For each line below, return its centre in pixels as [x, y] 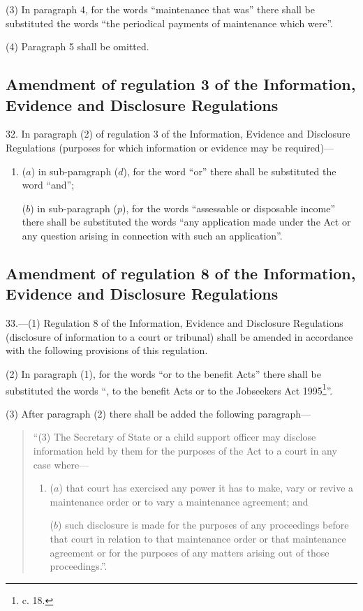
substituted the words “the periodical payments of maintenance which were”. [170, 23]
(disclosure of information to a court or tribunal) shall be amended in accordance [179, 336]
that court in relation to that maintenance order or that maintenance [198, 538]
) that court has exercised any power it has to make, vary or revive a [206, 488]
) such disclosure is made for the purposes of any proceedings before [203, 525]
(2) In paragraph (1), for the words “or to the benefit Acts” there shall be [163, 373]
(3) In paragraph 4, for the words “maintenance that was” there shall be [160, 9]
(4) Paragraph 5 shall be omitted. [77, 46]
